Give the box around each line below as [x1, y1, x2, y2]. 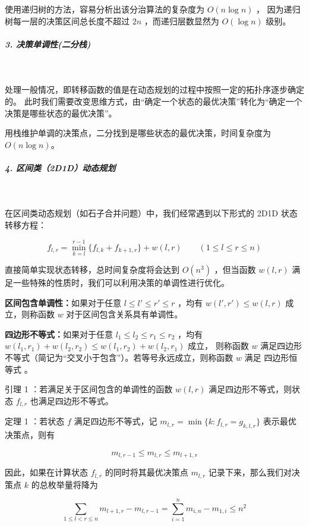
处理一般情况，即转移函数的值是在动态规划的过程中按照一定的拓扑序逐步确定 [5, 83, 304, 96]
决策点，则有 [5, 429, 55, 441]
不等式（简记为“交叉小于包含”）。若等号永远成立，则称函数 [5, 351, 234, 364]
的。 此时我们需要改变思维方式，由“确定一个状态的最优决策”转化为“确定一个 [5, 95, 302, 107]
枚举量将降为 [48, 478, 98, 490]
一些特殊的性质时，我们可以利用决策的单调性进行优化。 [12, 276, 229, 289]
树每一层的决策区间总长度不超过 [5, 14, 130, 27]
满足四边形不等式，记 [74, 415, 157, 427]
